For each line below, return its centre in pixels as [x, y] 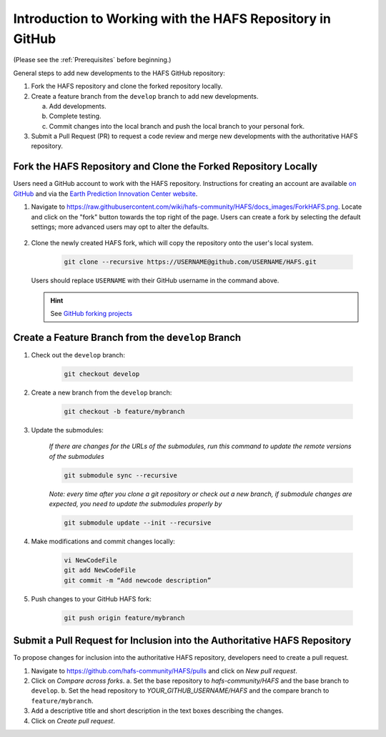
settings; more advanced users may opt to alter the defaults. [120, 227]
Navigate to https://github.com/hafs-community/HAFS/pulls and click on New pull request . [164, 671]
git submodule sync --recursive [121, 475]
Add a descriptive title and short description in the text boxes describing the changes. [157, 711]
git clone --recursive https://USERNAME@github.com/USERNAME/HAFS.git [190, 262]
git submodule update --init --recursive [138, 523]
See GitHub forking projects [91, 314]
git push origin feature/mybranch [124, 618]
